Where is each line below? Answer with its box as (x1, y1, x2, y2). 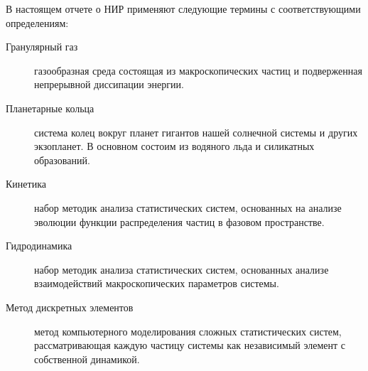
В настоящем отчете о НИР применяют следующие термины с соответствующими (6, 1, 361, 16)
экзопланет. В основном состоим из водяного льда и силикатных (34, 139, 315, 154)
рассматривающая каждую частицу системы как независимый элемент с (34, 338, 345, 353)
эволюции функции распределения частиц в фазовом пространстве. (34, 214, 325, 229)
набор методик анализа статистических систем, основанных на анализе (34, 200, 342, 215)
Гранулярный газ (6, 39, 78, 54)
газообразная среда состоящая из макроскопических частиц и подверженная (34, 63, 362, 77)
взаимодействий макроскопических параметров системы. (34, 276, 279, 291)
